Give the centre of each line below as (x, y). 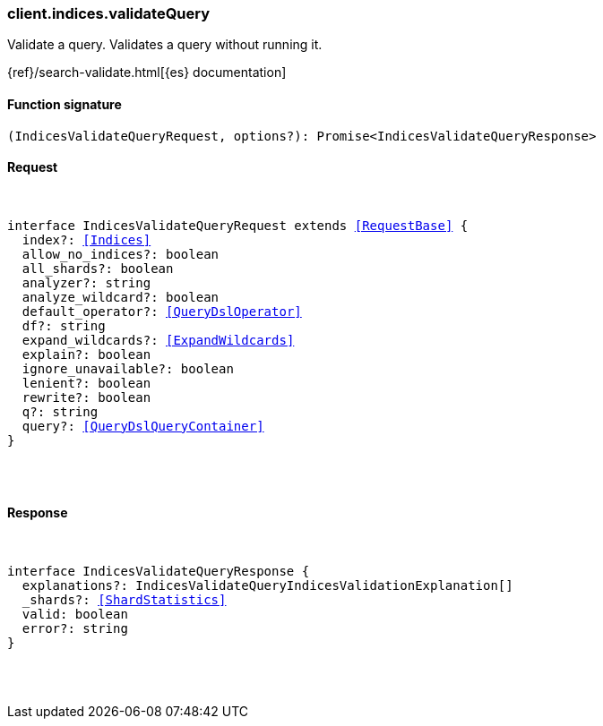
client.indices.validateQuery (109, 13)
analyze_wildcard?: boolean (121, 297)
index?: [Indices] (86, 239)
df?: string (64, 325)
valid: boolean (75, 615)
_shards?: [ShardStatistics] (124, 600)
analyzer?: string (86, 282)
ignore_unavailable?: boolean (128, 368)
